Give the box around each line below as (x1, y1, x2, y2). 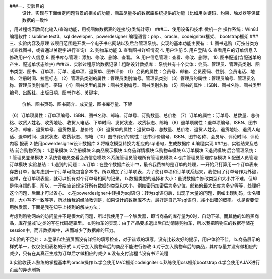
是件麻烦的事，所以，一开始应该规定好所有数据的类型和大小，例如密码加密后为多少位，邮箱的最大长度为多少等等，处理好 (9, 182, 261, 189)
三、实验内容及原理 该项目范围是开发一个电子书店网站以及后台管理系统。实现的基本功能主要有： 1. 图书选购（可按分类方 (9, 40, 259, 46)
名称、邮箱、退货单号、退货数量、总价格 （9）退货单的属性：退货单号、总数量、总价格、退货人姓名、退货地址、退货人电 (9, 126, 260, 133)
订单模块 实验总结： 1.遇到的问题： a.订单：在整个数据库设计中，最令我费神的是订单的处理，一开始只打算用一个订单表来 (9, 161, 258, 168)
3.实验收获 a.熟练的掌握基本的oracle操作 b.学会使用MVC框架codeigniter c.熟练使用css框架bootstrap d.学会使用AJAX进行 (9, 259, 260, 266)
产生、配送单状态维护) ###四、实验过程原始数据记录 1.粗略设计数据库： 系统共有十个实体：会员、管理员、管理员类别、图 (9, 61, 260, 67)
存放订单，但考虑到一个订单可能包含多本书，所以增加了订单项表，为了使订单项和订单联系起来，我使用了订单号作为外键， (9, 168, 261, 174)
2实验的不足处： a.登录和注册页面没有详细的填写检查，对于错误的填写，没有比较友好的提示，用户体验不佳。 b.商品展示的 (9, 236, 260, 242)
